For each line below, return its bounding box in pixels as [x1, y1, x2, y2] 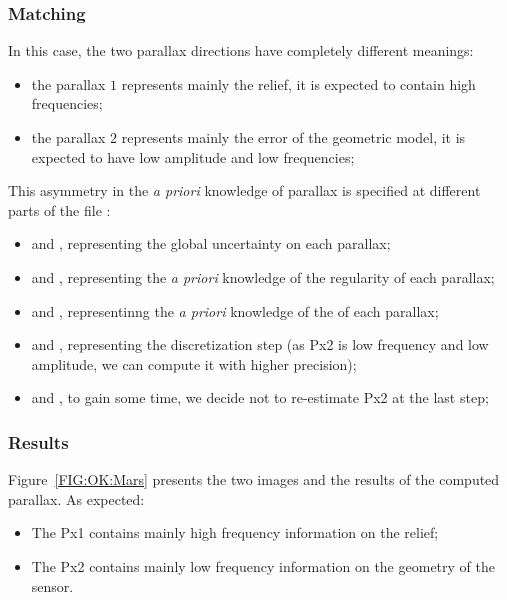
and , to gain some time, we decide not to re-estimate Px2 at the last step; [31, 387, 489, 408]
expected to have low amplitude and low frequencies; [31, 146, 355, 167]
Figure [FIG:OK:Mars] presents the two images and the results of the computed [8, 469, 500, 490]
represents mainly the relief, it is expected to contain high [121, 73, 476, 94]
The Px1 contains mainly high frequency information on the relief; [31, 522, 439, 543]
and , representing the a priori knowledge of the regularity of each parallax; [31, 266, 495, 287]
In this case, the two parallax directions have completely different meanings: [8, 40, 474, 61]
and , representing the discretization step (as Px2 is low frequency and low [31, 334, 489, 355]
